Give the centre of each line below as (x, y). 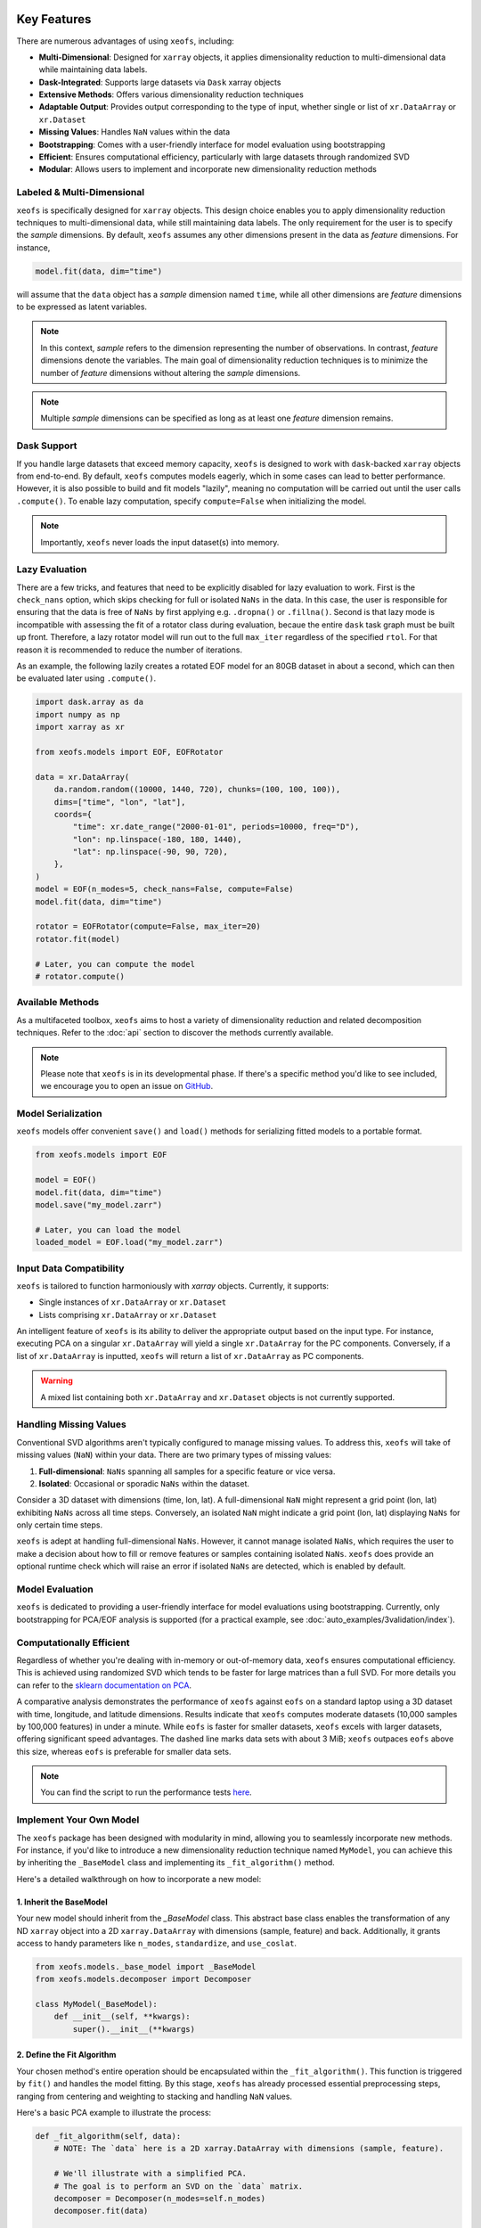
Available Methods (58, 1003)
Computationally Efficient (73, 1642)
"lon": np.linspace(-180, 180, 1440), (157, 839)
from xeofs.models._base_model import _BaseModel (146, 1966)
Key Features (54, 19)
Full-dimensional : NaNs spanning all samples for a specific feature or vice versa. (187, 1471)
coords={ (73, 814)
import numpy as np (77, 714)
